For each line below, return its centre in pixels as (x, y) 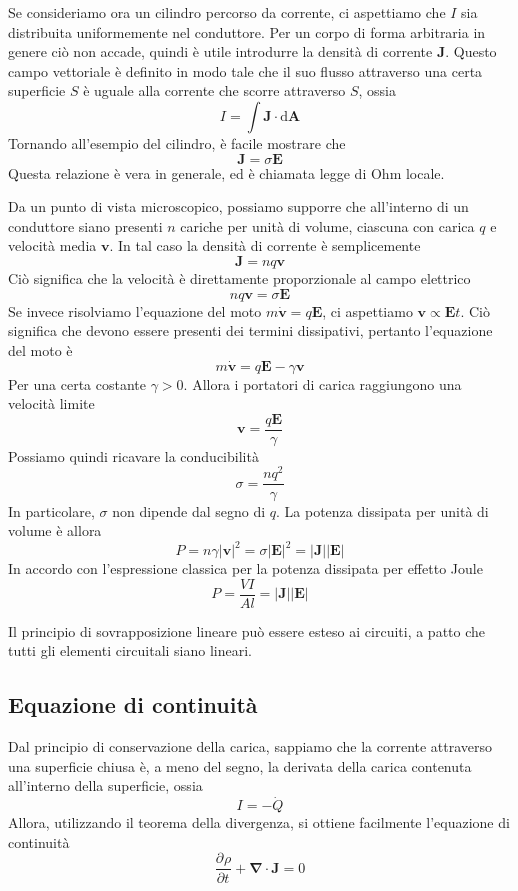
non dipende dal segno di (189, 510)
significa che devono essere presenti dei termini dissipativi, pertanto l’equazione (250, 330)
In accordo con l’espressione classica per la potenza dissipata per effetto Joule (245, 568)
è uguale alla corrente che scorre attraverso (214, 90)
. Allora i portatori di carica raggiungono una (322, 383)
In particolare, (51, 510)
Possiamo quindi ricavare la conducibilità (133, 455)
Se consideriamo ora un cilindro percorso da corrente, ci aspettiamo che (227, 12)
